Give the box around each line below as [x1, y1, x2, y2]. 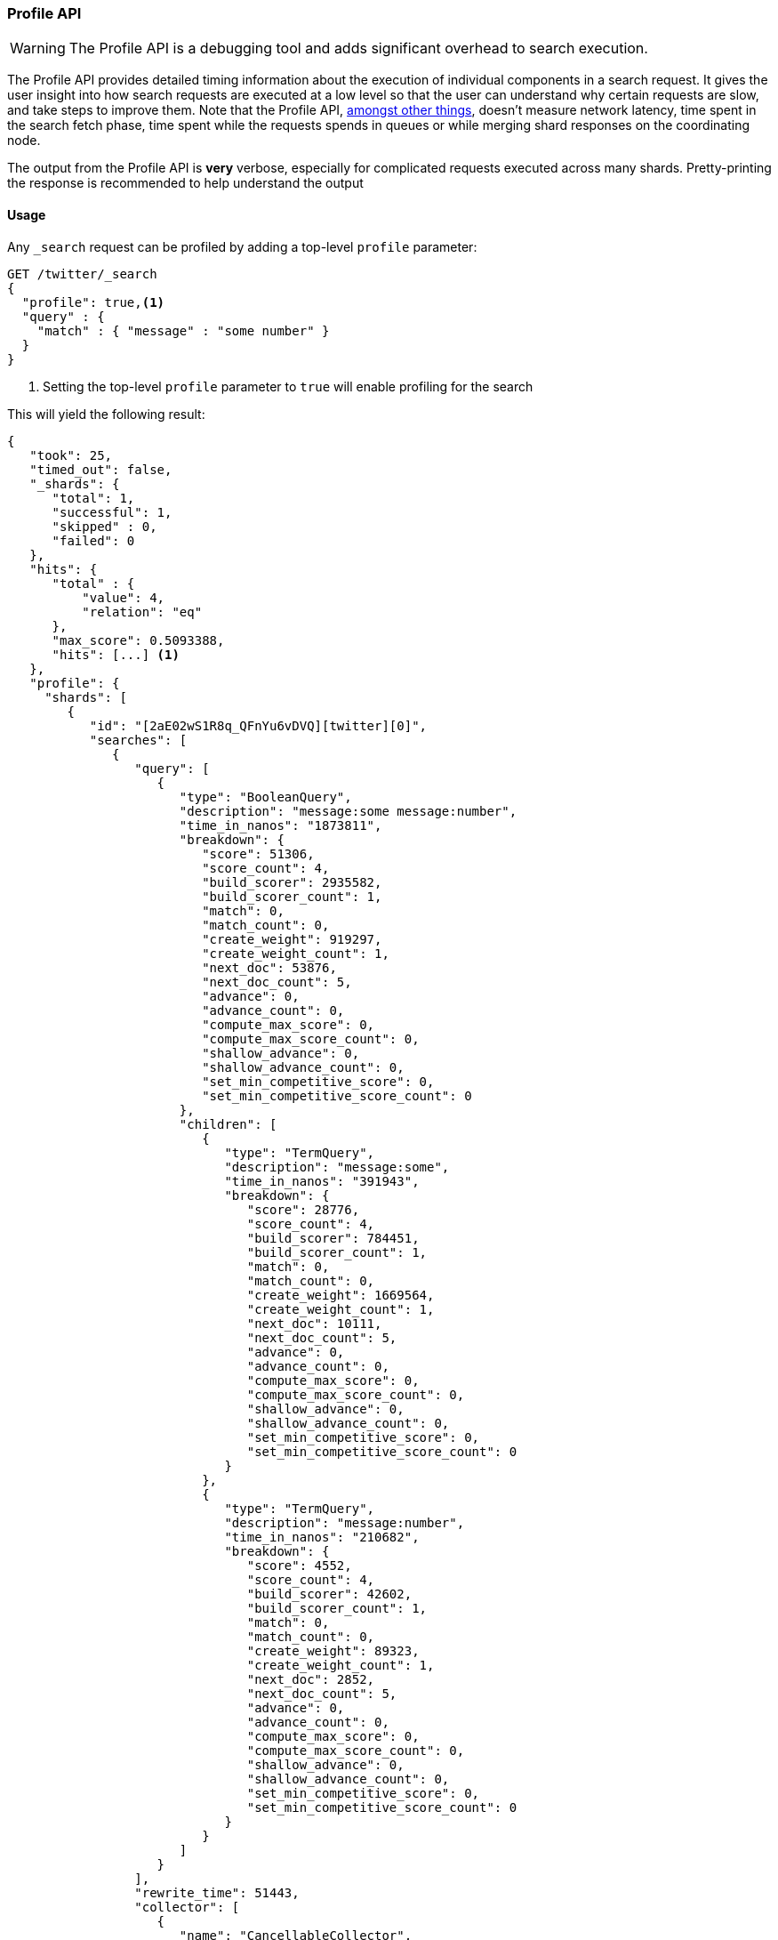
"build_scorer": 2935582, [202, 874, 382, 890]
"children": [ [179, 1116, 277, 1131]
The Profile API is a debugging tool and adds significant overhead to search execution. [68, 39, 648, 58]
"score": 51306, [202, 846, 315, 861]
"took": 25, [29, 447, 113, 463]
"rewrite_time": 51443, [134, 1885, 300, 1900]
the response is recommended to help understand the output [7, 175, 364, 191]
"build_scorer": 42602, [246, 1586, 413, 1601]
